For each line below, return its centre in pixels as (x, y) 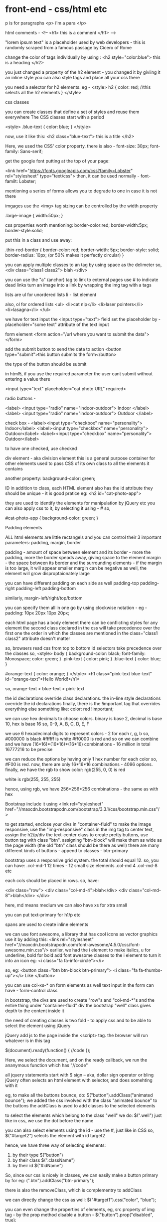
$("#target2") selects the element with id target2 (55, 1135)
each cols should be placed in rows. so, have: (52, 880)
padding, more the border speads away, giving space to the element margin (83, 557)
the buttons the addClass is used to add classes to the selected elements (80, 1105)
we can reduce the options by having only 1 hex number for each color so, (81, 759)
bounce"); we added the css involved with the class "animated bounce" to (81, 1100)
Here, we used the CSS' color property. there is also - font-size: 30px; (77, 146)
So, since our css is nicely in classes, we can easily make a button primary (82, 1175)
